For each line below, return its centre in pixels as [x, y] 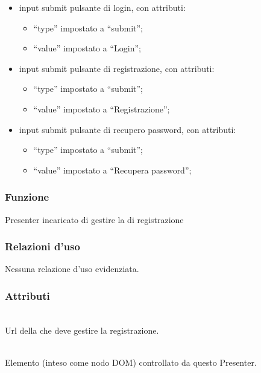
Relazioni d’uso [42, 246]
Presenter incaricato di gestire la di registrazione [94, 219]
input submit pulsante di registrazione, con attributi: [117, 68]
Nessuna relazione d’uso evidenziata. [72, 269]
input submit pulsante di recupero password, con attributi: [127, 129]
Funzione [27, 197]
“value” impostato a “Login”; [87, 48]
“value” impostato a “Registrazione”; [102, 109]
